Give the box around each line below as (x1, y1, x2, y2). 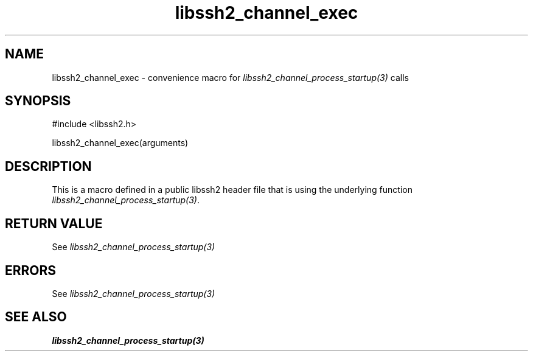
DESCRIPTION (5, 158, 92, 174)
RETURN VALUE (5, 215, 103, 231)
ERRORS (5, 262, 57, 278)
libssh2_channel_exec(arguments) (52, 138, 189, 148)
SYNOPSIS (5, 93, 71, 109)
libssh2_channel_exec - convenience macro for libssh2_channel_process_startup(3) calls (52, 72, 409, 83)
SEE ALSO (5, 309, 67, 325)
